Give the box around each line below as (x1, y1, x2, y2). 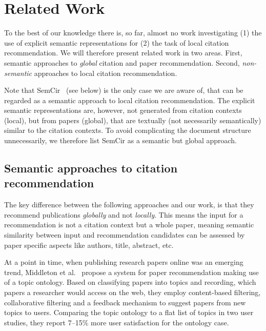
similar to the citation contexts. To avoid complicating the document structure (4, 125, 251, 135)
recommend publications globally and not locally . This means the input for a (4, 209, 243, 220)
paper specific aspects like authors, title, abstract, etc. (4, 239, 174, 250)
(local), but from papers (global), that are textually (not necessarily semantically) (4, 114, 261, 125)
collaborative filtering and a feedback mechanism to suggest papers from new (4, 297, 246, 307)
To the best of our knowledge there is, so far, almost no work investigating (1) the (4, 27, 262, 38)
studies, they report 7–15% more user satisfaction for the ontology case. (4, 317, 229, 327)
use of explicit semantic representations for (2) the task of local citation (4, 37, 229, 48)
